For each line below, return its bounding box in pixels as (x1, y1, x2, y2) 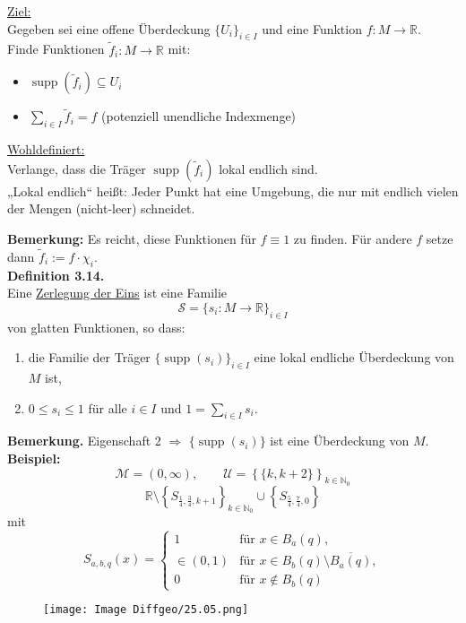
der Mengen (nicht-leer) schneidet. (7, 199, 195, 218)
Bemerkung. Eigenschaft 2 (7, 431, 161, 450)
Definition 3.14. (7, 265, 105, 284)
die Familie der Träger (28, 348, 151, 367)
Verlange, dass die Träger (7, 159, 146, 177)
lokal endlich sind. (219, 159, 318, 177)
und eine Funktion (262, 19, 362, 38)
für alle (88, 398, 127, 417)
